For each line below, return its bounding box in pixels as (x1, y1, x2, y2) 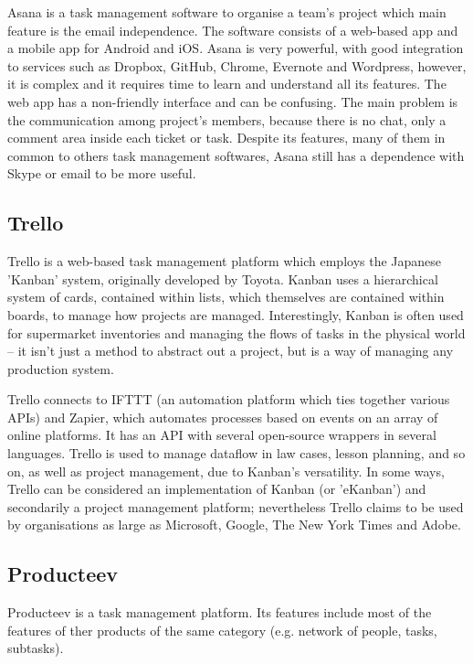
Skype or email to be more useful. (7, 164, 196, 183)
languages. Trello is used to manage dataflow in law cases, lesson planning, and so (7, 444, 466, 463)
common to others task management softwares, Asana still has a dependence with (7, 145, 465, 165)
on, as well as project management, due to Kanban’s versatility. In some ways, (7, 461, 445, 480)
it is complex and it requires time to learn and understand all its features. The (7, 74, 447, 93)
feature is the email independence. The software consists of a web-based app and (7, 20, 458, 39)
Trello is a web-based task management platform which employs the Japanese (7, 252, 442, 271)
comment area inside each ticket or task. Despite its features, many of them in (7, 128, 446, 147)
